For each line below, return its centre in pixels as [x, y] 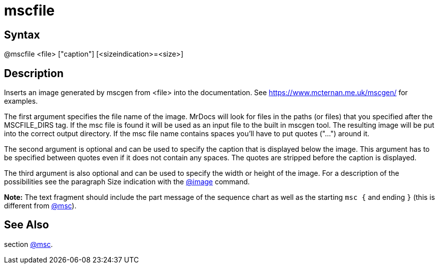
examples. [21, 101]
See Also [27, 225]
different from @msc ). [40, 206]
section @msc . [29, 244]
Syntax [22, 35]
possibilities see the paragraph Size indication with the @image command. [127, 182]
